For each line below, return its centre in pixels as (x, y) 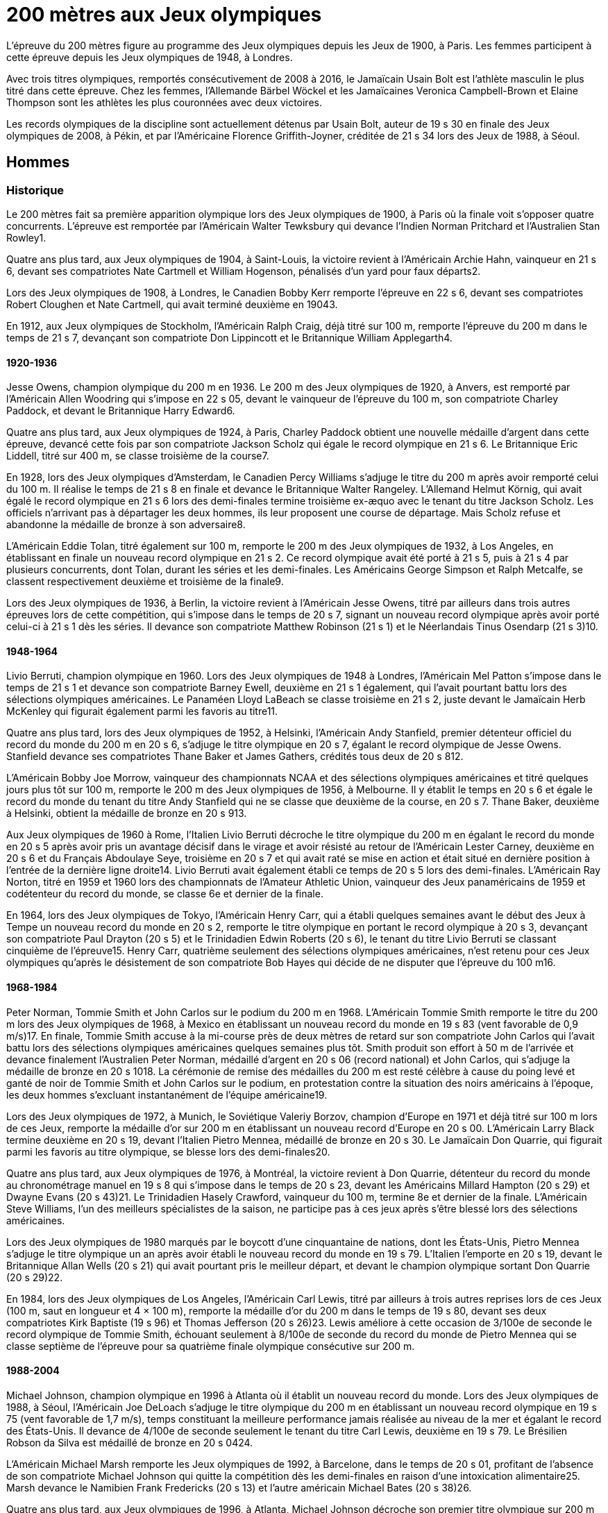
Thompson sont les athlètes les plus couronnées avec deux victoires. (164, 102)
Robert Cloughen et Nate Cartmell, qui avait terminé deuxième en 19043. (172, 304)
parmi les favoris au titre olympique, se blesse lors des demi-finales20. (168, 1151)
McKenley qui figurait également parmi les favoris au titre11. (142, 711)
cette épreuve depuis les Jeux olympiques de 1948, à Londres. (150, 57)
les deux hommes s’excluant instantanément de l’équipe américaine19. (167, 1094)
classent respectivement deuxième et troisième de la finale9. (145, 582)
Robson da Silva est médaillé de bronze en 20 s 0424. (130, 1442)
